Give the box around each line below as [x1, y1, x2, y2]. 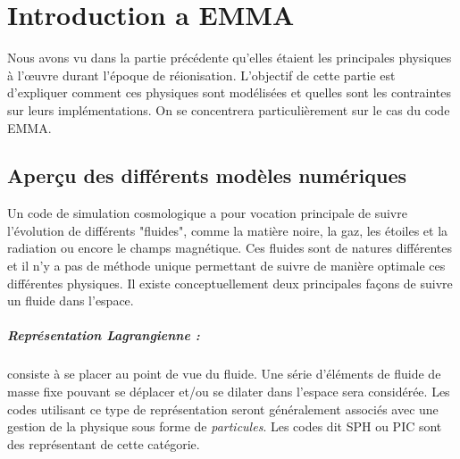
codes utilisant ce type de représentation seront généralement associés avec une [7, 399, 439, 418]
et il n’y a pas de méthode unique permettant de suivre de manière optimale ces [7, 256, 446, 275]
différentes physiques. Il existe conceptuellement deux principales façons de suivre [7, 273, 453, 292]
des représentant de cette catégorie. [7, 434, 200, 453]
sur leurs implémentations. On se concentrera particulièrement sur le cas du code [7, 100, 450, 119]
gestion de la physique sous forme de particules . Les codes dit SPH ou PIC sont [7, 417, 442, 436]
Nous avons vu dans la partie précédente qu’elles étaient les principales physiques [7, 48, 452, 67]
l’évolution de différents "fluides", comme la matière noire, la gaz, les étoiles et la [7, 221, 448, 239]
